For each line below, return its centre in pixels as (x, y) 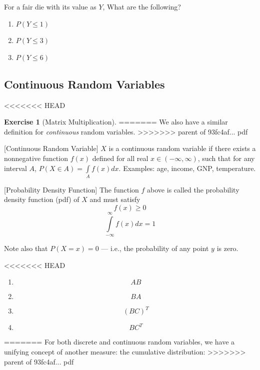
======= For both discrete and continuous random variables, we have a (119, 342)
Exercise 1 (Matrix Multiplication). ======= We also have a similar (116, 122)
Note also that (26, 248)
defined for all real (120, 158)
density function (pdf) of (42, 199)
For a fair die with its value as (50, 6)
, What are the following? (142, 6)
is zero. (227, 248)
